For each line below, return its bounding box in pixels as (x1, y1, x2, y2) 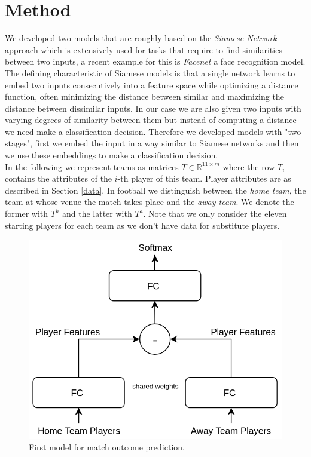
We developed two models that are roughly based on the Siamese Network (5, 32, 277, 44)
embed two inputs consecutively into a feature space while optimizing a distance (5, 78, 298, 91)
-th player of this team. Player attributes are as (117, 172, 291, 185)
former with (5, 207, 48, 220)
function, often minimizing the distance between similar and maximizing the (5, 90, 284, 103)
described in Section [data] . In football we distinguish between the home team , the (5, 183, 306, 196)
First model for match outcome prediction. (29, 441, 185, 453)
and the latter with (62, 207, 132, 220)
